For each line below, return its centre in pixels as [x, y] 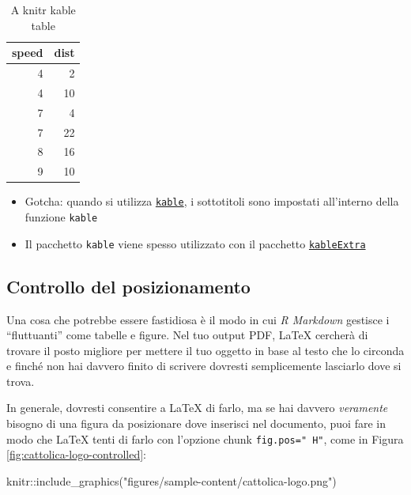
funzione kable [61, 217]
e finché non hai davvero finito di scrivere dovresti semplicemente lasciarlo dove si [204, 366]
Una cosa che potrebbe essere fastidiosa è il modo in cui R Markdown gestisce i [198, 319]
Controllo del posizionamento [128, 286]
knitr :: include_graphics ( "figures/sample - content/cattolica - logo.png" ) [172, 480]
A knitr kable [43, 9]
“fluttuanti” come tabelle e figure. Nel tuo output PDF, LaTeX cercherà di [187, 335]
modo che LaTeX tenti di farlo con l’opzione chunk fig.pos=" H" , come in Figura [205, 438]
